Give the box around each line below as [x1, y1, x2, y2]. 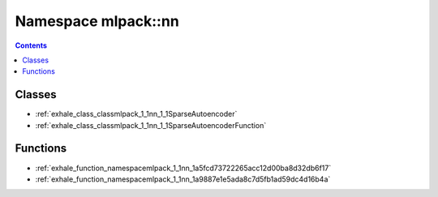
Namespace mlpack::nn [15, 12, 180, 30]
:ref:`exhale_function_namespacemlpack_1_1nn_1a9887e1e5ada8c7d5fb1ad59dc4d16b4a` [35, 174, 331, 184]
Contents [15, 41, 48, 50]
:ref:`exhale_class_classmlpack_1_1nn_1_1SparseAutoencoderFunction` [35, 120, 267, 130]
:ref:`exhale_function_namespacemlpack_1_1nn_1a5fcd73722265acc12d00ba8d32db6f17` [35, 163, 332, 173]
